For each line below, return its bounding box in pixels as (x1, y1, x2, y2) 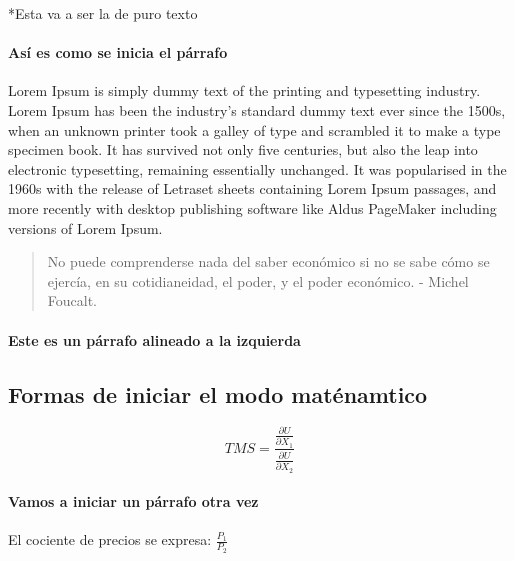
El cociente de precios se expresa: (8, 529, 212, 550)
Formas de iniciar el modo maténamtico (8, 378, 428, 409)
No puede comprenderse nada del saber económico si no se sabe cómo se (47, 251, 490, 272)
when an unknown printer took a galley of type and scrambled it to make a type (8, 119, 501, 140)
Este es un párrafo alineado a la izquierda (8, 329, 301, 350)
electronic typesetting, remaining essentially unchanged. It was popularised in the (8, 158, 507, 179)
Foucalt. (47, 290, 98, 311)
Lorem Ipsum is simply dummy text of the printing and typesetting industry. (8, 80, 481, 101)
